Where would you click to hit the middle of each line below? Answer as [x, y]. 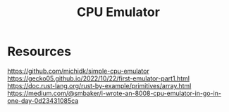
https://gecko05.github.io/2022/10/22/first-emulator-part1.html [99, 78]
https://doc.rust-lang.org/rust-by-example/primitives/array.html [99, 85]
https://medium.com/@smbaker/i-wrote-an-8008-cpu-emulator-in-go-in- [114, 93]
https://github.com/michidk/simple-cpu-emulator [78, 71]
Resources [39, 51]
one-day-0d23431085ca [43, 100]
